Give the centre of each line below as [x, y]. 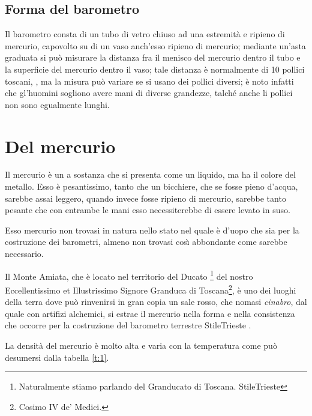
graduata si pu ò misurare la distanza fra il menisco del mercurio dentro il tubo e [153, 57]
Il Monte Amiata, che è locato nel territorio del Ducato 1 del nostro [129, 275]
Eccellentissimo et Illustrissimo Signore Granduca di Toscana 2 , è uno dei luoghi [151, 289]
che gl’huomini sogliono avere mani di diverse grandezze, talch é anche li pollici [149, 93]
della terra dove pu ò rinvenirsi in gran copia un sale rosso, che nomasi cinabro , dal [156, 302]
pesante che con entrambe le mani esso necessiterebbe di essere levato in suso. [148, 210]
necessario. [24, 254]
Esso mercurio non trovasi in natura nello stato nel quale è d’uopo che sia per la [152, 230]
